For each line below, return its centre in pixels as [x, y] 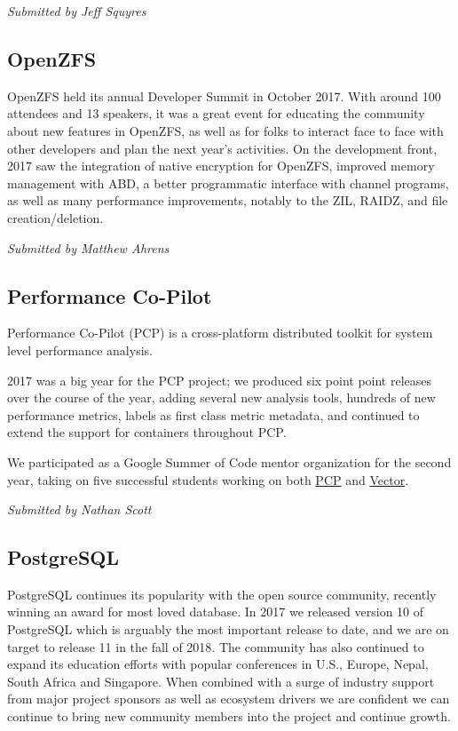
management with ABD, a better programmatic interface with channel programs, [228, 183]
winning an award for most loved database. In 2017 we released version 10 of [216, 612]
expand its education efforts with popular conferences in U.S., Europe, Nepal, [218, 664]
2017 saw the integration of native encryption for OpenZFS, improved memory [221, 166]
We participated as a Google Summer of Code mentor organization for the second [229, 461]
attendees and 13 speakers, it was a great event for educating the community [216, 113]
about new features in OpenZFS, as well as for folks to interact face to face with [225, 130]
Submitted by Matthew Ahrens [88, 247]
